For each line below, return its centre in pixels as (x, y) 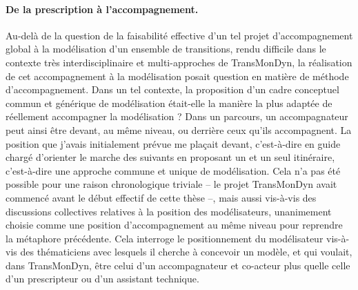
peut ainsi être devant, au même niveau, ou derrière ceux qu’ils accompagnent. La (179, 129)
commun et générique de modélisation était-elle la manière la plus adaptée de (169, 103)
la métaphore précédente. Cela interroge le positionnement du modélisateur (165, 238)
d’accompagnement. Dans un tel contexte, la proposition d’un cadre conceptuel (172, 89)
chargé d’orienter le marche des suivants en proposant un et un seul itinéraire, (170, 157)
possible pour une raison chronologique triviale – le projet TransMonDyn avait (171, 184)
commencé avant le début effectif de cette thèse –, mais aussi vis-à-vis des (161, 197)
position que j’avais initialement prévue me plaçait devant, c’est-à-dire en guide (173, 143)
